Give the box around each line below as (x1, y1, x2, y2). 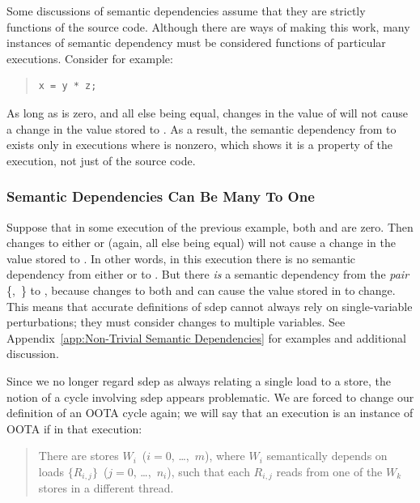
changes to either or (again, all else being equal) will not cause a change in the (6, 234, 396, 251)
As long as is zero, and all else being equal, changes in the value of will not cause (6, 104, 408, 121)
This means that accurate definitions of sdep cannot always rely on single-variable (6, 297, 413, 314)
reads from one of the (276, 463, 383, 480)
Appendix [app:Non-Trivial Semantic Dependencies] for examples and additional (6, 329, 407, 346)
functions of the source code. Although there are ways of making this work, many (6, 18, 410, 35)
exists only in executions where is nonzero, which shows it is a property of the (6, 136, 393, 153)
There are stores (38, 447, 119, 464)
